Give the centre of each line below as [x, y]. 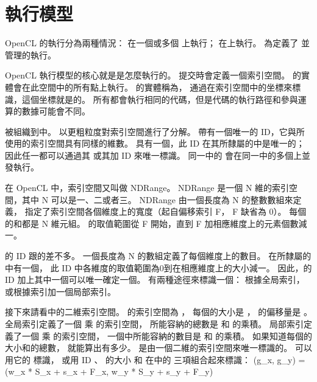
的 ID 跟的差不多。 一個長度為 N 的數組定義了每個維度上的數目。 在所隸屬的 [158, 256]
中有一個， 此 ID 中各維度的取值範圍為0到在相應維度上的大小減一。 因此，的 [158, 267]
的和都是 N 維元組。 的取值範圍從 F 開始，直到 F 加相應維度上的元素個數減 [156, 223]
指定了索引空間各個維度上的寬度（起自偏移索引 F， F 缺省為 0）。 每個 [166, 211]
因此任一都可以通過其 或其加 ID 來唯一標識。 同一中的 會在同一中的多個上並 [158, 155]
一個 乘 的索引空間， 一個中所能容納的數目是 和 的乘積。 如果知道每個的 [167, 335]
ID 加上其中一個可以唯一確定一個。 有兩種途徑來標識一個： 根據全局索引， [155, 280]
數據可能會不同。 [56, 111]
